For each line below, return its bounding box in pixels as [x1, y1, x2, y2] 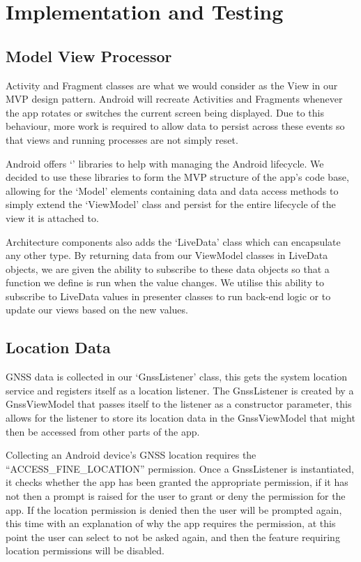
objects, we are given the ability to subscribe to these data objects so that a [6, 261, 330, 276]
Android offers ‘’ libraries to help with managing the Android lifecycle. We [6, 156, 324, 170]
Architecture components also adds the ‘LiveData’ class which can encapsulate [6, 234, 341, 249]
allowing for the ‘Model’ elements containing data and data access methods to [6, 183, 339, 198]
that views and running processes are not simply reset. [6, 132, 238, 147]
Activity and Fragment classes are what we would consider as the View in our [6, 77, 338, 92]
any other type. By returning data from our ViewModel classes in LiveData [6, 248, 328, 262]
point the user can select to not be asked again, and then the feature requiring [6, 529, 340, 544]
